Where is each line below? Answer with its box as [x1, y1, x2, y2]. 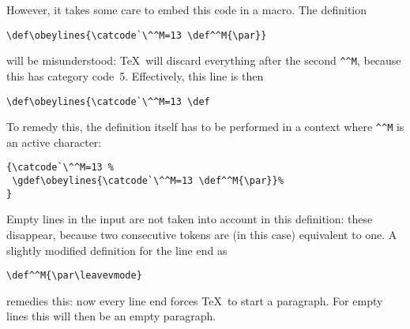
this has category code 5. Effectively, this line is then [6, 67, 264, 84]
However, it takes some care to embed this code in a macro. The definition [6, 2, 367, 17]
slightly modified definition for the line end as [6, 241, 228, 258]
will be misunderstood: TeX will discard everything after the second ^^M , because [6, 52, 401, 69]
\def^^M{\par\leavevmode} [6, 270, 142, 282]
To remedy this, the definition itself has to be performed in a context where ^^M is [6, 118, 404, 135]
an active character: [6, 133, 102, 150]
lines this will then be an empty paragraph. [6, 308, 216, 324]
